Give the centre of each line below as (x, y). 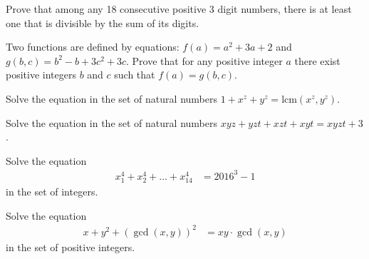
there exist (317, 60)
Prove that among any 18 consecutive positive (106, 9)
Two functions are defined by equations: (93, 47)
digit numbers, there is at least (285, 9)
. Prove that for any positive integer (204, 60)
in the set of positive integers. (71, 247)
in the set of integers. (52, 192)
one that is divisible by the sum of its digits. (103, 22)
